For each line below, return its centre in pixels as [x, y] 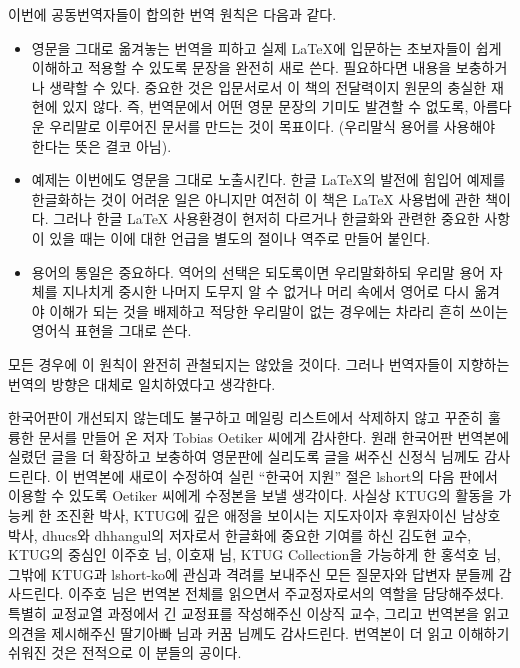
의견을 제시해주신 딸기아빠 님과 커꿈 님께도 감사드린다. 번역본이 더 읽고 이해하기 [259, 632]
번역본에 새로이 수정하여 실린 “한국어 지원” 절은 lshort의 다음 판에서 [285, 475]
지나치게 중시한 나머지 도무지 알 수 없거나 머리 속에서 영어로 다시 [266, 291]
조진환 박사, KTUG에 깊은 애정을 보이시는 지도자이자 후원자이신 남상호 [278, 515]
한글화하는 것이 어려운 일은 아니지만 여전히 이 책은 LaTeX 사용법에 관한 [256, 198]
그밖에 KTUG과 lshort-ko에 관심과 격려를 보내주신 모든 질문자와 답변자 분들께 [251, 573]
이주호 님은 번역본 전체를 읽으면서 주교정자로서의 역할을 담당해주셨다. [286, 593]
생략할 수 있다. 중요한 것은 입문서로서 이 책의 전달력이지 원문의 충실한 [268, 86]
